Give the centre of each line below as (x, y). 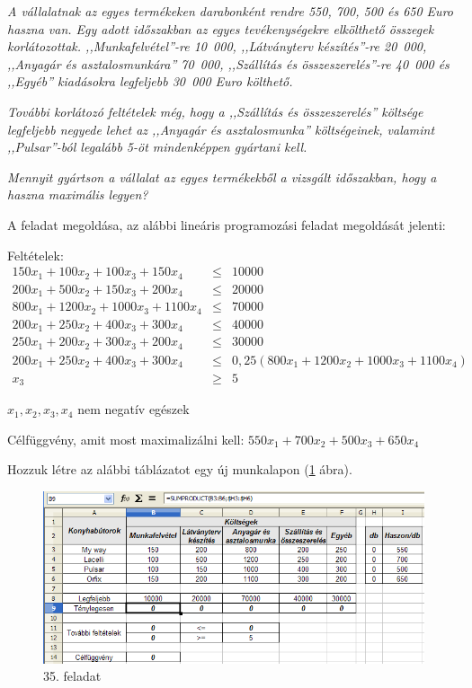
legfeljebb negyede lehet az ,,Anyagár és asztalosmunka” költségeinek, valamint (221, 129)
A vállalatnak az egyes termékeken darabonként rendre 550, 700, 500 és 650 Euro (230, 11)
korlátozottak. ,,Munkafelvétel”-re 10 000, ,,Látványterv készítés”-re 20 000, (217, 46)
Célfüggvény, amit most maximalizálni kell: (126, 439)
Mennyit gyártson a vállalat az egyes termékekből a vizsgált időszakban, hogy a (222, 176)
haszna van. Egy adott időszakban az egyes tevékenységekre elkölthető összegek (221, 28)
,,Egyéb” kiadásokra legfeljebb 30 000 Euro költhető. (150, 81)
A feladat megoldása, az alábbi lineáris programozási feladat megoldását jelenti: (227, 224)
